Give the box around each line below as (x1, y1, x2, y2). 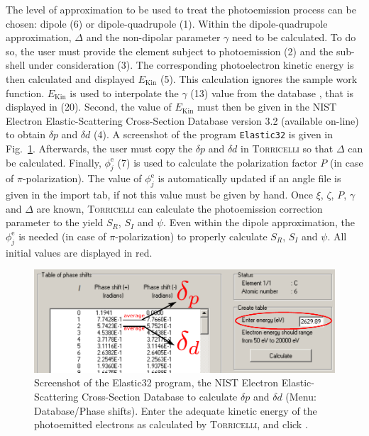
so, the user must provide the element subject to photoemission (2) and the (6, 43, 334, 58)
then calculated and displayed (6, 71, 135, 86)
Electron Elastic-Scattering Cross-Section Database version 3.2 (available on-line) (6, 113, 359, 128)
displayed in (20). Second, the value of (6, 99, 172, 114)
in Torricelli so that (241, 141, 334, 155)
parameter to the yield (6, 215, 104, 230)
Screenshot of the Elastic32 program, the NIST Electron (34, 375, 279, 390)
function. (6, 85, 45, 100)
